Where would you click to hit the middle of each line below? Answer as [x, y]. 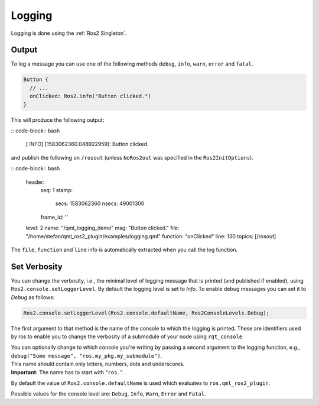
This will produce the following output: [58, 120]
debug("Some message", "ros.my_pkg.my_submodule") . [87, 355]
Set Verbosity [37, 266]
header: [35, 182]
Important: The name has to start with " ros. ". [67, 372]
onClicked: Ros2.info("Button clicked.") [91, 96]
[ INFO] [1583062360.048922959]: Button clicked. [87, 144]
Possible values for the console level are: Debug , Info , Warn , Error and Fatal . [108, 394]
